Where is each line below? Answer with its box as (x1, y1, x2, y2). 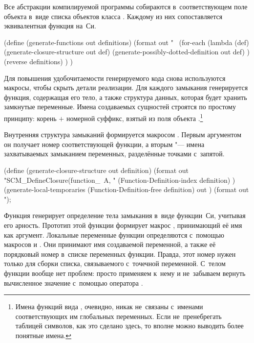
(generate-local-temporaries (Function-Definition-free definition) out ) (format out (4, 184, 249, 195)
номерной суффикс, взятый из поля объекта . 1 (66, 111, 203, 123)
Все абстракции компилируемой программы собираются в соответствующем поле (4, 1, 248, 11)
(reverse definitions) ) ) (4, 56, 73, 66)
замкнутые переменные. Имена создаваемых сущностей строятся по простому (4, 101, 236, 112)
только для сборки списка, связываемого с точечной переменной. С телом (4, 258, 226, 269)
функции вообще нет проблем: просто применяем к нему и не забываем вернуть (4, 268, 246, 278)
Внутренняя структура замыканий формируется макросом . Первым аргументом (4, 129, 242, 140)
